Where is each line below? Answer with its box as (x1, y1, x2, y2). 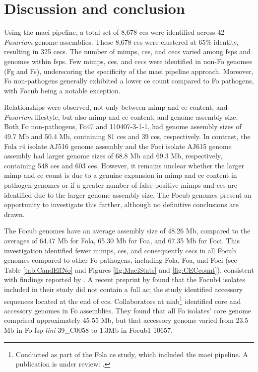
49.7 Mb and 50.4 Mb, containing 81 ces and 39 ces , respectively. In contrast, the (4, 131, 251, 142)
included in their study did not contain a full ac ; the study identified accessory (4, 284, 243, 294)
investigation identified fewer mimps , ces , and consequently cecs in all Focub (4, 245, 236, 255)
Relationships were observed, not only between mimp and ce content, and (4, 102, 228, 112)
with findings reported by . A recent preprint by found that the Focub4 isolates (4, 274, 246, 285)
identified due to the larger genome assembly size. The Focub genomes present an (4, 189, 252, 200)
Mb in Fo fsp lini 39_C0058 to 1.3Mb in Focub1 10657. (4, 325, 173, 335)
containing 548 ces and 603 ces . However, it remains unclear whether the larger (4, 160, 245, 170)
